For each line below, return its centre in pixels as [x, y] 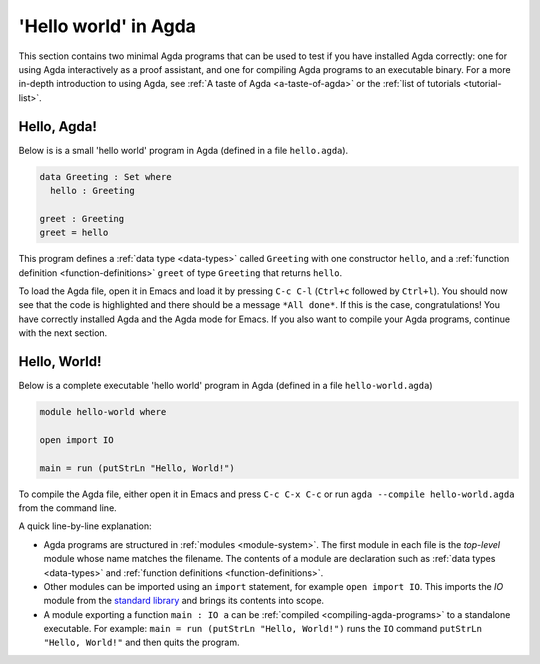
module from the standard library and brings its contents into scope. [184, 601]
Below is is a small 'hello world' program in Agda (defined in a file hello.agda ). [183, 150]
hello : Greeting [92, 190]
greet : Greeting [82, 218]
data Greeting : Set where [105, 176]
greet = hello [74, 233]
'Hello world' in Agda [107, 26]
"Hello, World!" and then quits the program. [141, 642]
